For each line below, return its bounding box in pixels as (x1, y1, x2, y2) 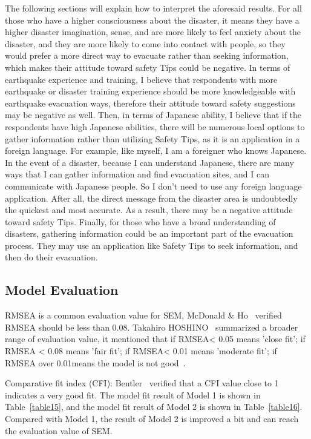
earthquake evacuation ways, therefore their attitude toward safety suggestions (5, 96, 296, 109)
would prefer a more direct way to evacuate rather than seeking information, (5, 49, 289, 62)
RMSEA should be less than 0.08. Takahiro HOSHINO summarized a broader (5, 320, 298, 333)
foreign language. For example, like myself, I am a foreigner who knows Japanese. (5, 144, 307, 157)
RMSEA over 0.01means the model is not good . (5, 356, 186, 369)
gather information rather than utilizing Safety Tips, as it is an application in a (5, 132, 300, 145)
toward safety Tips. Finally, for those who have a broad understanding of (5, 215, 276, 228)
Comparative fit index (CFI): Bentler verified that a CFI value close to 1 (5, 377, 279, 389)
